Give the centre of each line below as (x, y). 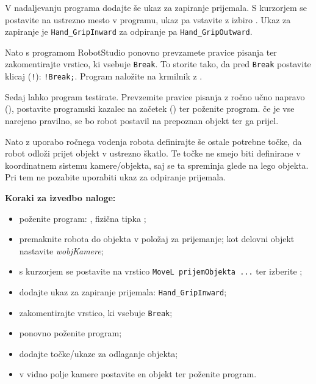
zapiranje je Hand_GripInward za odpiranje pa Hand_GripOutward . (129, 31)
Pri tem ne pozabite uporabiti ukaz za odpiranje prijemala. (116, 177)
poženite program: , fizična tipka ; (83, 218)
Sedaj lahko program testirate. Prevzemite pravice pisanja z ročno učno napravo (155, 96)
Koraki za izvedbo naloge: (60, 197)
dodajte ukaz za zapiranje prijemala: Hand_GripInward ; (123, 291)
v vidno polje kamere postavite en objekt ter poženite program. (138, 374)
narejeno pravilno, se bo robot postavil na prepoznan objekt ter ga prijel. (142, 120)
